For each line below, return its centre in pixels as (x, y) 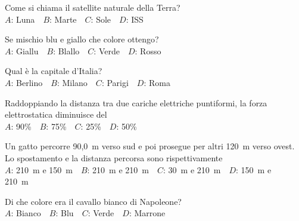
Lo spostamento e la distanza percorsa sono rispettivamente (114, 157)
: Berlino (27, 82)
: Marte (63, 19)
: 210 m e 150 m (42, 169)
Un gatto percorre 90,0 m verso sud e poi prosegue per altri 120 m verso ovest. (150, 146)
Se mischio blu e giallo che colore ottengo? (82, 39)
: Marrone (147, 213)
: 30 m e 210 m (192, 169)
